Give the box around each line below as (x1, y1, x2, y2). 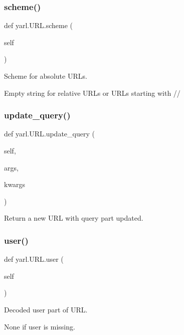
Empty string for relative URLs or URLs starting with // (4, 87, 180, 98)
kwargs (4, 179, 26, 190)
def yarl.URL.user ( (4, 254, 64, 264)
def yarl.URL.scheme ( (4, 20, 73, 31)
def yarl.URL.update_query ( (4, 128, 95, 139)
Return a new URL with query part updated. (4, 213, 143, 223)
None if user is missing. (4, 321, 75, 331)
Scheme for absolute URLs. (4, 71, 87, 81)
